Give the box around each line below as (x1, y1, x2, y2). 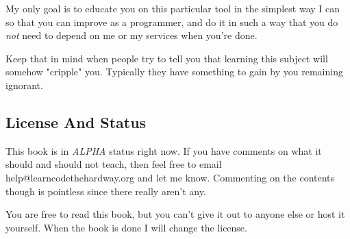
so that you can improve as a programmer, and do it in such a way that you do (5, 14, 338, 29)
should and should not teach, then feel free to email (5, 157, 222, 171)
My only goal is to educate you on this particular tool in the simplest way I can (5, 1, 340, 15)
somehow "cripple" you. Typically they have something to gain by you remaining (5, 64, 343, 79)
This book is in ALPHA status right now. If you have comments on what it (5, 143, 322, 158)
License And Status (5, 111, 147, 132)
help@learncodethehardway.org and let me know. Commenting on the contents (5, 170, 335, 184)
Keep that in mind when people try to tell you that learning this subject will (5, 51, 328, 65)
